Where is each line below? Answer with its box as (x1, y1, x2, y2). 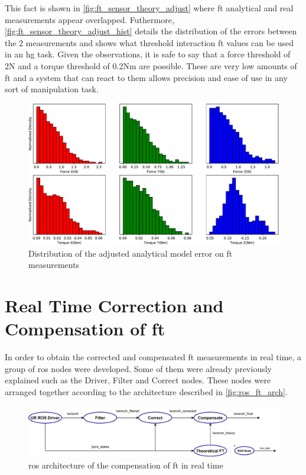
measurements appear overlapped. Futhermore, (5, 13, 174, 25)
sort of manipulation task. (5, 83, 99, 95)
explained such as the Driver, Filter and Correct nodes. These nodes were (5, 374, 271, 386)
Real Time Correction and (5, 293, 224, 318)
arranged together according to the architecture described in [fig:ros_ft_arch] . (5, 385, 288, 398)
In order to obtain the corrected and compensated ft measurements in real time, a (5, 351, 302, 363)
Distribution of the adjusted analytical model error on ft (28, 247, 233, 259)
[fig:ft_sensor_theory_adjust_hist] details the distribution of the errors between (5, 25, 297, 37)
